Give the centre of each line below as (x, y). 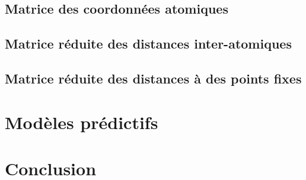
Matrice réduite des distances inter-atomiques (148, 44)
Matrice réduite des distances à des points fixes (153, 78)
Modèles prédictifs (82, 122)
